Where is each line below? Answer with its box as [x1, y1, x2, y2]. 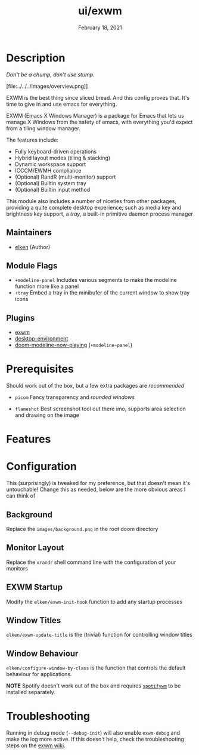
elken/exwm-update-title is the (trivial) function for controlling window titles [6, 631, 192, 639]
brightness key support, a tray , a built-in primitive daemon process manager [6, 210, 194, 217]
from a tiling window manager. [6, 124, 80, 132]
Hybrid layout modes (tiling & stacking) [14, 154, 111, 161]
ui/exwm [78, 4, 122, 18]
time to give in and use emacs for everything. [6, 100, 117, 108]
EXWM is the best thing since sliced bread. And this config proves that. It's [6, 94, 190, 101]
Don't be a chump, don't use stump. [6, 70, 95, 78]
